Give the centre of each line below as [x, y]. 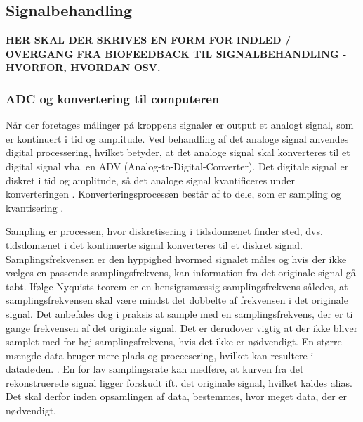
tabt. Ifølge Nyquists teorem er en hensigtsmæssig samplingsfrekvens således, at [177, 286]
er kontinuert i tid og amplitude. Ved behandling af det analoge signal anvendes [177, 138]
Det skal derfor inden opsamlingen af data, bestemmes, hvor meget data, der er [177, 396]
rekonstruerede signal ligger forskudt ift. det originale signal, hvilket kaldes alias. [179, 382]
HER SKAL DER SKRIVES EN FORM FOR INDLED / [148, 40]
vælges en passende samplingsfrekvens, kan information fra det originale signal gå [181, 273]
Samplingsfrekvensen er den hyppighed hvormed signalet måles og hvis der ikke [176, 258]
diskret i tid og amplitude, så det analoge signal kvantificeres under [150, 180]
